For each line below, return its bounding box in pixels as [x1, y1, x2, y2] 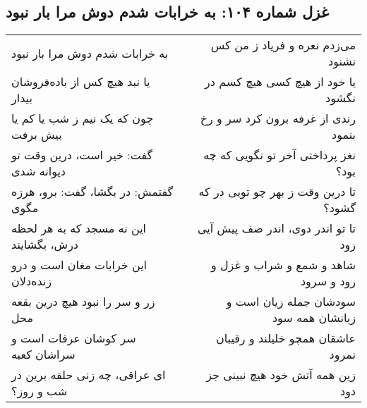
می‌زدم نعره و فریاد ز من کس [210, 37, 356, 54]
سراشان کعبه [11, 346, 76, 363]
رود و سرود [300, 273, 356, 290]
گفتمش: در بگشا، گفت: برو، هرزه [11, 183, 174, 200]
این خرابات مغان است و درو [11, 256, 148, 273]
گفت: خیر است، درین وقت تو [11, 147, 153, 163]
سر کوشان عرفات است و [11, 330, 136, 347]
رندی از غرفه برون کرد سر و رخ [200, 110, 356, 127]
